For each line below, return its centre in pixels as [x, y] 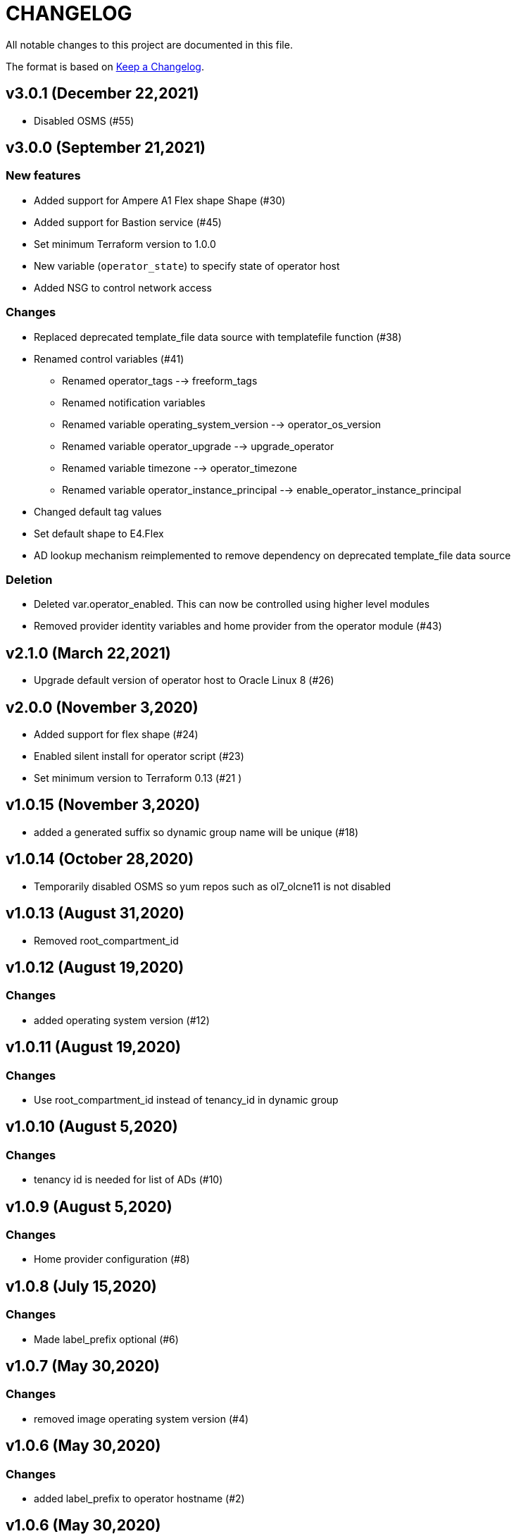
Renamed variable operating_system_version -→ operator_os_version [222, 424]
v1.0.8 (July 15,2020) [81, 1286]
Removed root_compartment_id [106, 940]
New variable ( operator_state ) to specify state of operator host [187, 266]
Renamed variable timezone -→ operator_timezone [180, 468]
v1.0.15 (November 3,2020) [103, 805]
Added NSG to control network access [123, 287]
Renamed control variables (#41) [109, 358]
